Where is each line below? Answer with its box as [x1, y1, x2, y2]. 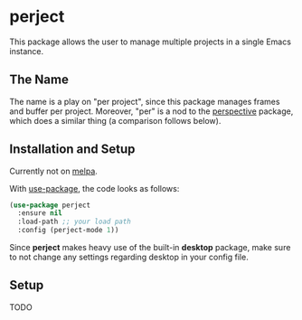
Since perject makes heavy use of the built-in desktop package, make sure [9, 242, 291, 253]
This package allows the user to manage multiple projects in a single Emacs [9, 36, 292, 47]
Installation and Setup [9, 142, 136, 157]
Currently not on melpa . [9, 165, 98, 176]
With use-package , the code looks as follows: [9, 183, 180, 193]
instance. [9, 45, 44, 56]
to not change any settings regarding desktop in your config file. [9, 251, 249, 263]
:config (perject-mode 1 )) [17, 226, 119, 235]
